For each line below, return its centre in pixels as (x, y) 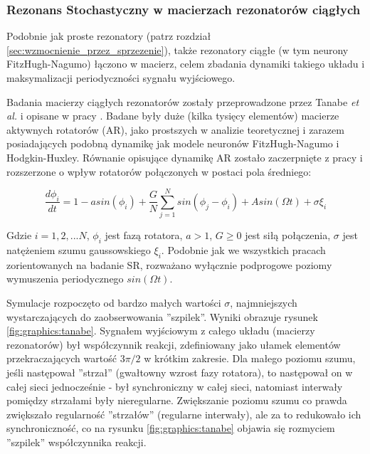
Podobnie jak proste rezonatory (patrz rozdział (109, 36)
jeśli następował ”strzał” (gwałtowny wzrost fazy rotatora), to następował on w (180, 373)
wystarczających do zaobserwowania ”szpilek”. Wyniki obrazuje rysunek (162, 316)
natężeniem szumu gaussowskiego (79, 250)
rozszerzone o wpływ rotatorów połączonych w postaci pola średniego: (159, 171)
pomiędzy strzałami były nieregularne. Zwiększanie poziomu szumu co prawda (177, 400)
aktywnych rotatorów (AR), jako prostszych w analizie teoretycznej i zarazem (175, 129)
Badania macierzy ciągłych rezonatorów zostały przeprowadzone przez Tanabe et (183, 101)
